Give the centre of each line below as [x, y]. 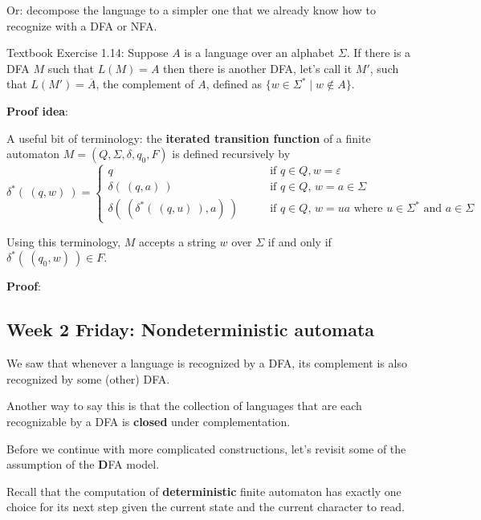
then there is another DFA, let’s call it [258, 68]
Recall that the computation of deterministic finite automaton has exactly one [204, 491]
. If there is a [379, 53]
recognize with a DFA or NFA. [82, 25]
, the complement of [145, 84]
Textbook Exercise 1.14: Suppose [88, 53]
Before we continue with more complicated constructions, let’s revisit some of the [206, 448]
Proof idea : [37, 110]
